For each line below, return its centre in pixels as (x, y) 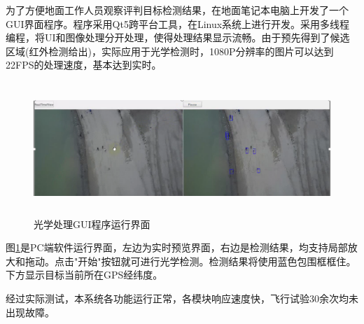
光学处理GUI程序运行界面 (92, 224)
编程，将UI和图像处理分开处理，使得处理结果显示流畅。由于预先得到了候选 (178, 37)
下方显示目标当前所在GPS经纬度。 (84, 275)
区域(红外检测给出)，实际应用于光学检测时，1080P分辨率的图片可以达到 (170, 51)
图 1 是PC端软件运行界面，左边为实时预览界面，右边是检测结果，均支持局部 (177, 247)
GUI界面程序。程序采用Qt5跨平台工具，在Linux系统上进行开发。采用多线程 (178, 23)
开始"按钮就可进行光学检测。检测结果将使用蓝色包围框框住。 (217, 261)
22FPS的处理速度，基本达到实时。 (84, 65)
